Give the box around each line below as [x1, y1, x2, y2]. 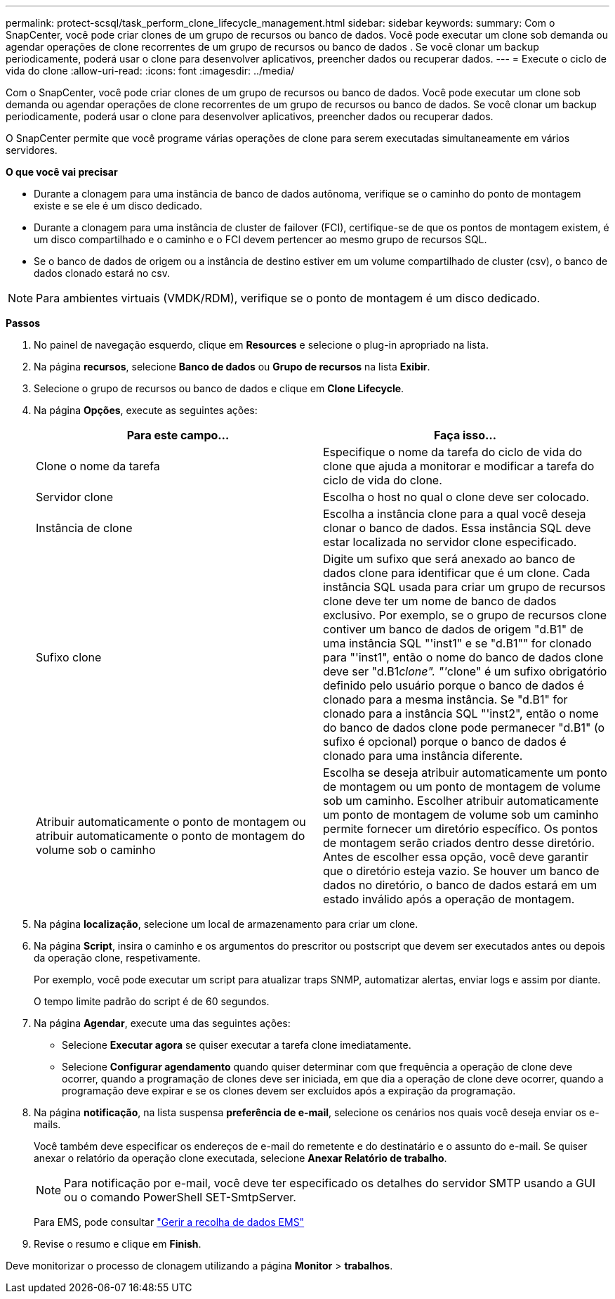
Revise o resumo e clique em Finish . [34, 1238, 201, 1250]
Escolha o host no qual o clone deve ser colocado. [323, 490, 590, 504]
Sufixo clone [36, 650, 102, 664]
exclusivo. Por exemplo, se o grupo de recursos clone [323, 608, 607, 622]
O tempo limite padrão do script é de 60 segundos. [34, 995, 270, 1007]
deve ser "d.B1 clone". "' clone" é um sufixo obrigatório [323, 664, 607, 678]
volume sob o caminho [36, 843, 156, 857]
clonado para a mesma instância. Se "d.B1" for [323, 692, 568, 706]
